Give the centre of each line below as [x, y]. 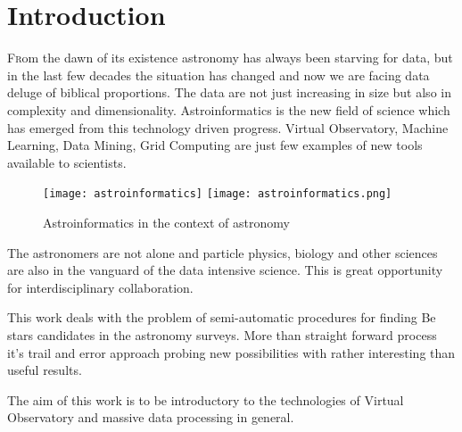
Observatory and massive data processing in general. [151, 417]
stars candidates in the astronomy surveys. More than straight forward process [222, 334]
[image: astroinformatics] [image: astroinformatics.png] [218, 194]
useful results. [45, 370]
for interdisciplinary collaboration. [100, 287]
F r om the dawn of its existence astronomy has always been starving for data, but [230, 58]
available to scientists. [67, 162]
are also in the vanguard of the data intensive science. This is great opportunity [225, 270]
